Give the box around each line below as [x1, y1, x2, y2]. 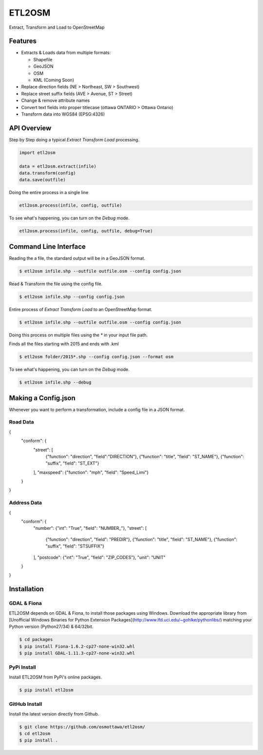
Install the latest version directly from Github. [9, 711, 99, 716]
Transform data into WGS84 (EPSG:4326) [21, 111, 105, 117]
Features [9, 37, 37, 45]
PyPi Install [9, 664, 36, 671]
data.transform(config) [19, 171, 76, 176]
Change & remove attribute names [21, 97, 90, 103]
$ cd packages [19, 637, 53, 642]
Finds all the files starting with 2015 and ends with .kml [9, 341, 119, 347]
